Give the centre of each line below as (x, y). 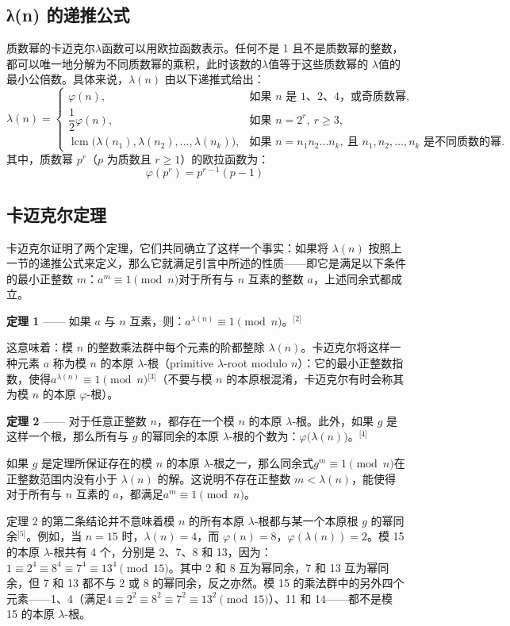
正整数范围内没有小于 (62, 478)
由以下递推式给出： (215, 79)
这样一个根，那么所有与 (67, 436)
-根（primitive (179, 363)
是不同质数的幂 (463, 142)
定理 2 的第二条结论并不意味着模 (91, 520)
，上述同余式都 (352, 278)
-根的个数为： (264, 436)
